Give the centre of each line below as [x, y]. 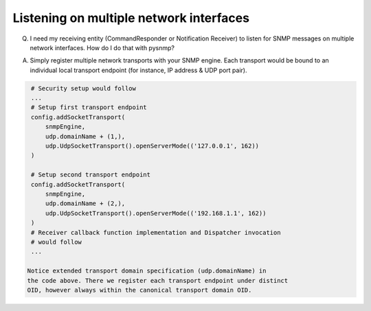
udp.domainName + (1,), [85, 136]
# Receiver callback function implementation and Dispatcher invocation [156, 232]
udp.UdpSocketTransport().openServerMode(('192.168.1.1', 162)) [156, 213]
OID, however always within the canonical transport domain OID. [139, 290]
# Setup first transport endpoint [89, 107]
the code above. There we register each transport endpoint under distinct [158, 280]
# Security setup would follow [84, 88]
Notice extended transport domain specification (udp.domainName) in [147, 271]
